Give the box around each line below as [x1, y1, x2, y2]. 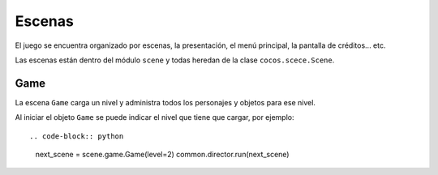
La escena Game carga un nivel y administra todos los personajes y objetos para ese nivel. [15, 97, 316, 107]
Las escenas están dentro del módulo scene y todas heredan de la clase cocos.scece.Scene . [15, 55, 335, 65]
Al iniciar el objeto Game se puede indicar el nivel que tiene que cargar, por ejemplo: [15, 113, 294, 122]
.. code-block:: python [29, 131, 124, 141]
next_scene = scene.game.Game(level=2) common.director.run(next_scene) [35, 150, 290, 160]
